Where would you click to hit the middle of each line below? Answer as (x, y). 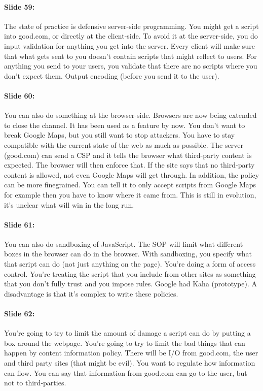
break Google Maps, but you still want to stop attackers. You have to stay (120, 135)
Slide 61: (20, 224)
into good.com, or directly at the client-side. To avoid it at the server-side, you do (131, 36)
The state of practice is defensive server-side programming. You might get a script (131, 26)
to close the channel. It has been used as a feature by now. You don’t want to (125, 125)
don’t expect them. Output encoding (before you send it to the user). (112, 75)
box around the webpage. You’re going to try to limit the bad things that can (125, 343)
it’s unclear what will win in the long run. (69, 204)
